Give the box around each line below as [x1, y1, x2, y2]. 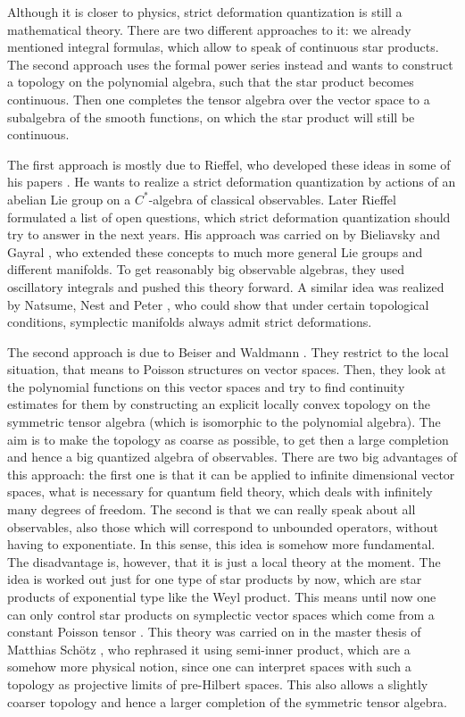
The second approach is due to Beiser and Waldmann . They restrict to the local [7, 342, 449, 361]
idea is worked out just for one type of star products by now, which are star [7, 570, 422, 588]
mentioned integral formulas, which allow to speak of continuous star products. [7, 38, 439, 56]
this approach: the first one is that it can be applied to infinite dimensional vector [7, 464, 455, 483]
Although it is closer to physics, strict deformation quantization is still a [7, 3, 403, 21]
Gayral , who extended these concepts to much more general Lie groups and [7, 242, 423, 261]
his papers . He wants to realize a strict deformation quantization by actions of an [7, 172, 456, 191]
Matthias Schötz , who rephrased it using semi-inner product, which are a [7, 639, 411, 658]
